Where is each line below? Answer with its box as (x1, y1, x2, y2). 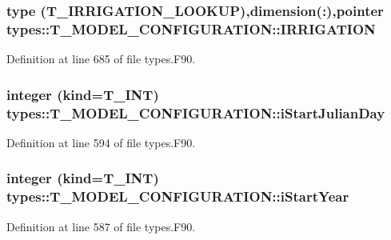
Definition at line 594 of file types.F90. (6, 134, 196, 150)
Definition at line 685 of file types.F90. (6, 50, 196, 67)
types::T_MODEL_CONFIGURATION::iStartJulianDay (6, 102, 385, 122)
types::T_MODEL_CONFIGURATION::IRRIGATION (6, 18, 376, 38)
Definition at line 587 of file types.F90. (6, 218, 196, 234)
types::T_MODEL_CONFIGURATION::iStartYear (6, 186, 349, 206)
